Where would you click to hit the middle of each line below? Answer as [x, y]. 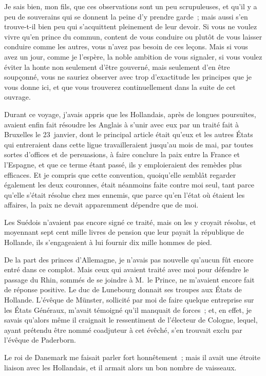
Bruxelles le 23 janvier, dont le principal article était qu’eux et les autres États [129, 134]
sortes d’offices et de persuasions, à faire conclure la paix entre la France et [122, 154]
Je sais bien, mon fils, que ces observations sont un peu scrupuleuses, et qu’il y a [131, 6]
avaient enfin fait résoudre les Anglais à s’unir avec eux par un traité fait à [122, 124]
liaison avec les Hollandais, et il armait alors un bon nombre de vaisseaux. [120, 367]
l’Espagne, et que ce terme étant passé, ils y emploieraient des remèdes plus [123, 164]
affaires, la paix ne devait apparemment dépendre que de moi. [101, 205]
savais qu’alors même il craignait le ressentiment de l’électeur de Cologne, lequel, [131, 320]
